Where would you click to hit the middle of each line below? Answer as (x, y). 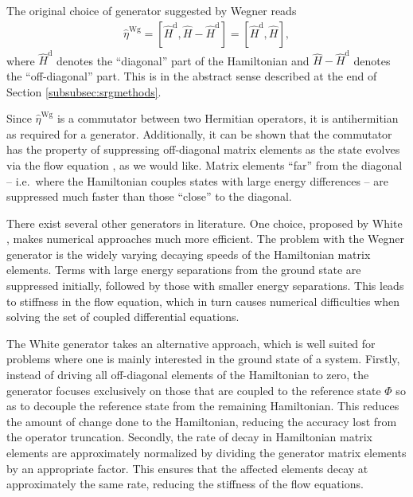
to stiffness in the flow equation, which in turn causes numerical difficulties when (203, 301)
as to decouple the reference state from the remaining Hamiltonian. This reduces (203, 406)
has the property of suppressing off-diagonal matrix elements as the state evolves (203, 149)
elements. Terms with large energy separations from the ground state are (184, 270)
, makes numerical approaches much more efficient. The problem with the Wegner (206, 239)
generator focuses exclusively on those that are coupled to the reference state (194, 390)
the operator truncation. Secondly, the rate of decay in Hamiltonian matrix (189, 437)
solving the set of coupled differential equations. (123, 317)
